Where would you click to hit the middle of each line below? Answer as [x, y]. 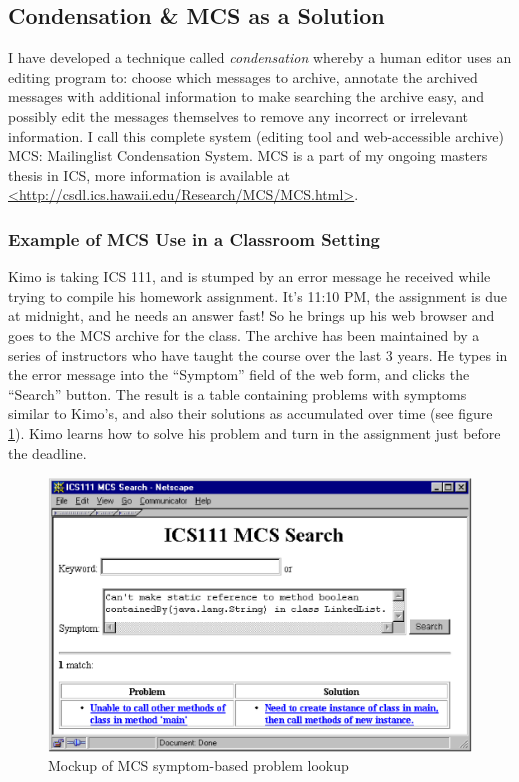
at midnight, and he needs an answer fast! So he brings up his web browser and [251, 315]
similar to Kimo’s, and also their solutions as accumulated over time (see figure [250, 413]
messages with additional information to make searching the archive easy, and [246, 96]
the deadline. [47, 452]
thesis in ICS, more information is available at [149, 174]
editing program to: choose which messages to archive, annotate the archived [243, 76]
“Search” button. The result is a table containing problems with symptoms [237, 393]
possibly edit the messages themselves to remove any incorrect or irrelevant [238, 115]
